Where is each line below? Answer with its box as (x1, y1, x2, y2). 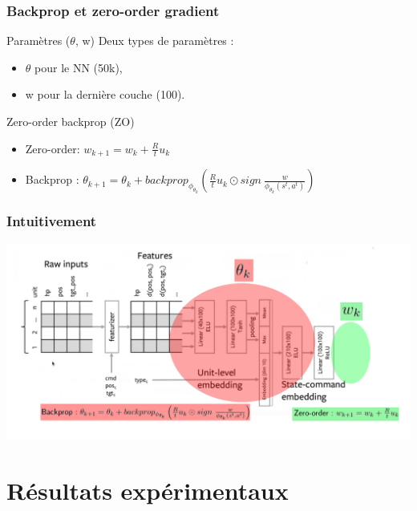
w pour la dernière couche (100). (25, 86, 185, 103)
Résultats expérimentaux (6, 474, 289, 507)
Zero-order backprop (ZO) (6, 113, 135, 129)
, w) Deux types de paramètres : (75, 32, 234, 49)
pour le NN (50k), (34, 59, 123, 75)
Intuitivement (6, 210, 97, 230)
